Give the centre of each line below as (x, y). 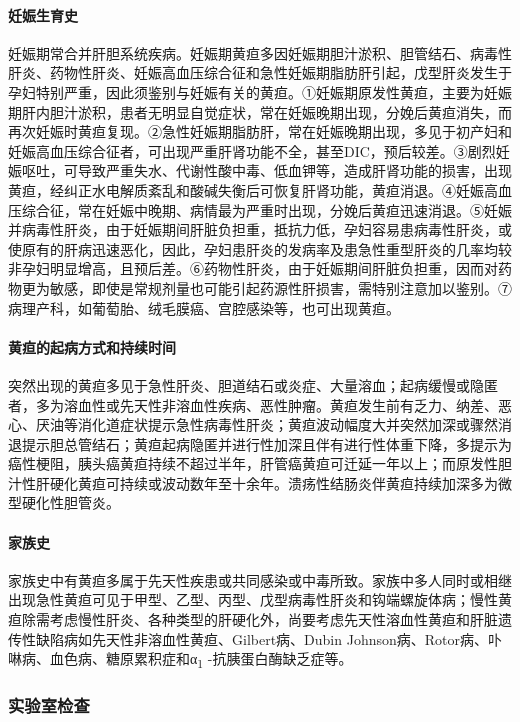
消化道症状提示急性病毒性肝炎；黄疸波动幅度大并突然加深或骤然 (287, 424)
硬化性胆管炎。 (70, 502)
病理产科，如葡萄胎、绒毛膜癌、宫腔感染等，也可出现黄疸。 (204, 307)
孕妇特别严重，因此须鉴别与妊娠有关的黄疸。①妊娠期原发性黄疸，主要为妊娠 (260, 91)
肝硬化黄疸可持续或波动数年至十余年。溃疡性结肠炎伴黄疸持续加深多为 (266, 482)
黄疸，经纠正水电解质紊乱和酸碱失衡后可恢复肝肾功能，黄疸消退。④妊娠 (246, 189)
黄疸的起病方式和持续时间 (92, 346)
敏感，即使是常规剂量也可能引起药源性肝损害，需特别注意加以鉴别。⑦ (280, 287)
